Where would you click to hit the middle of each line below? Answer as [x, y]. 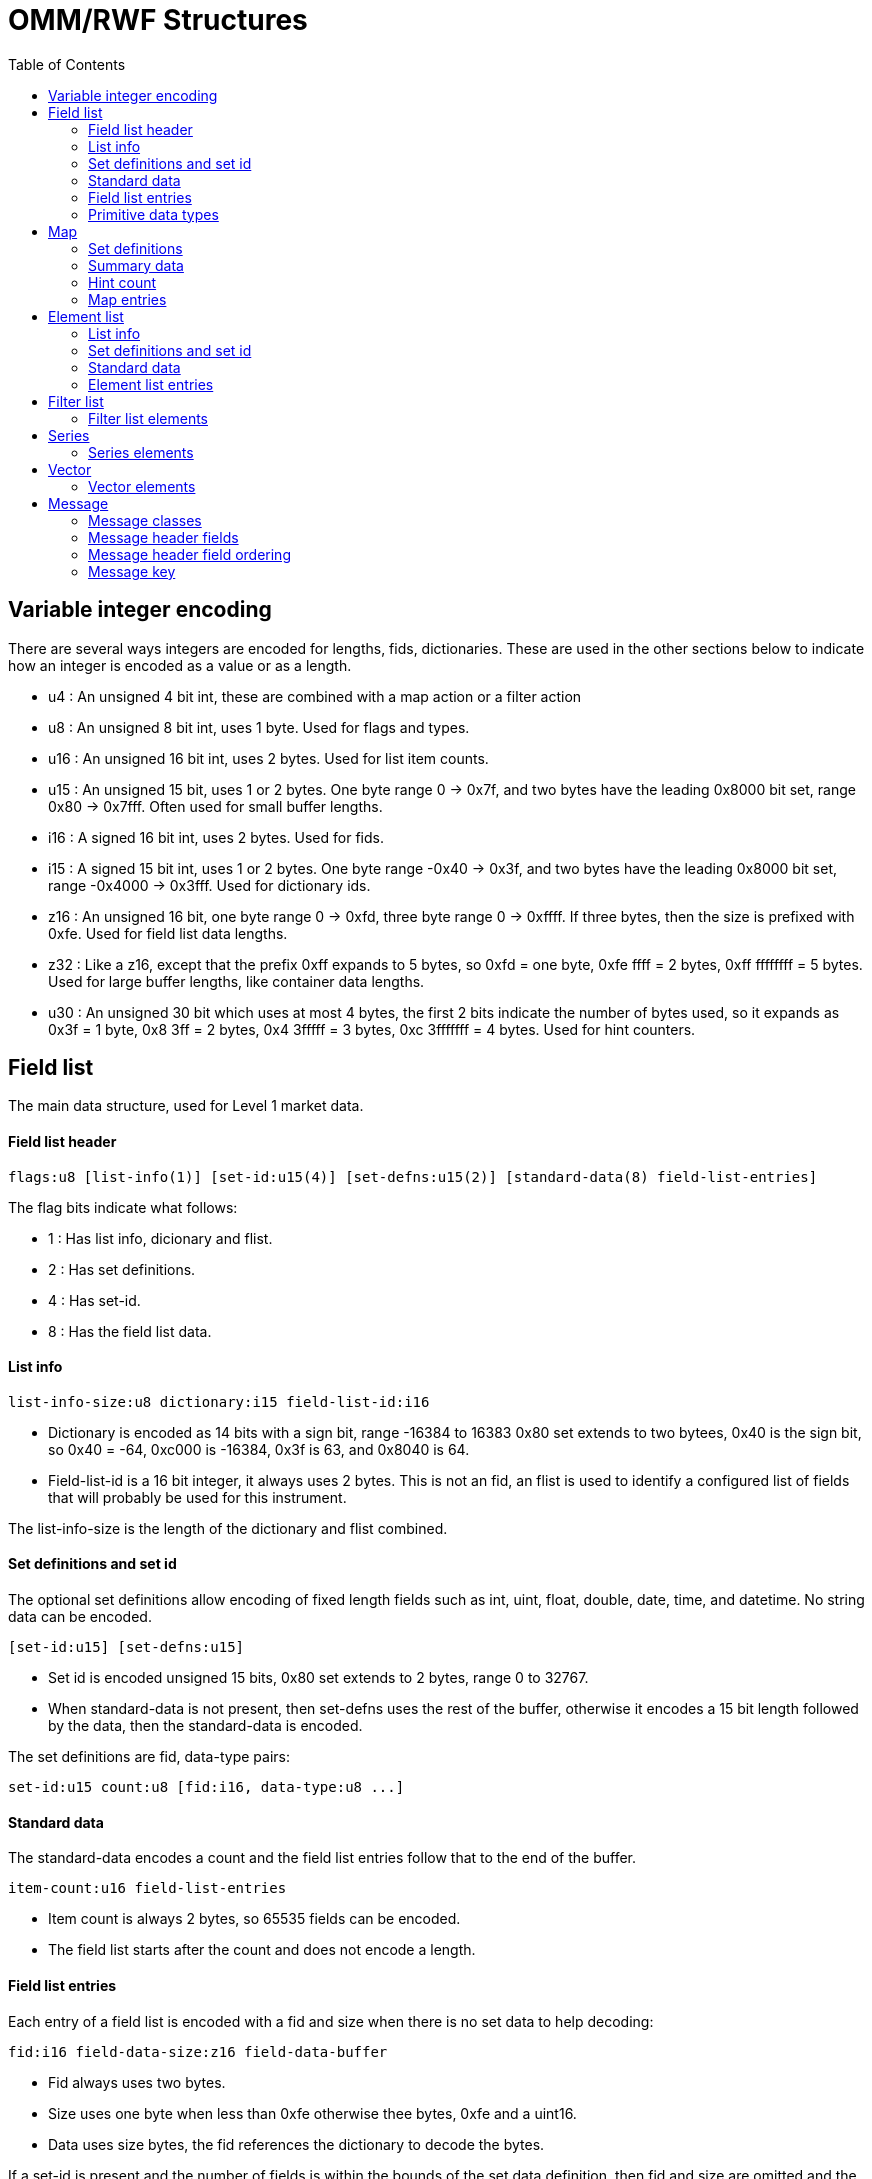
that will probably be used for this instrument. [197, 1497]
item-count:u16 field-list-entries [147, 1888]
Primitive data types [153, 214]
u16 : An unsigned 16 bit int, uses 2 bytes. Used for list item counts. [268, 758]
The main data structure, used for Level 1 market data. [186, 1106]
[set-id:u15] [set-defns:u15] [126, 1647]
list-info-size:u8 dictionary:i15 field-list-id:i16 [219, 1401]
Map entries [127, 299]
